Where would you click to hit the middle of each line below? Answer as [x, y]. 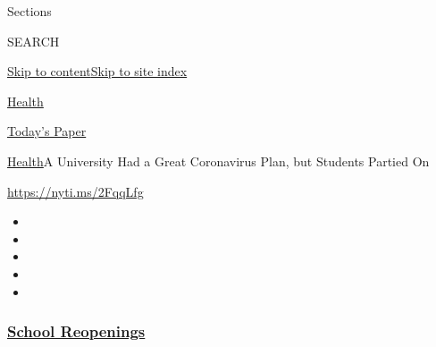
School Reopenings [76, 331]
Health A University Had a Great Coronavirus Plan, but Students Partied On [218, 161]
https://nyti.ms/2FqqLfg [75, 191]
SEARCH [34, 41]
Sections [29, 11]
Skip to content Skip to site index [97, 71]
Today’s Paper [47, 131]
